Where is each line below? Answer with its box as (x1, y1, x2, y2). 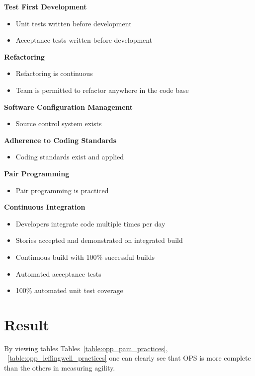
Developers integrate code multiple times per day (15, 218, 166, 228)
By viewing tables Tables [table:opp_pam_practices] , (4, 343, 168, 353)
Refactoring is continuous (15, 68, 93, 78)
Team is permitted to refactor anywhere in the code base (15, 84, 189, 95)
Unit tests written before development (15, 18, 132, 28)
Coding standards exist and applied (15, 151, 124, 162)
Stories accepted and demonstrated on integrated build (15, 235, 183, 245)
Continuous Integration (4, 202, 85, 212)
